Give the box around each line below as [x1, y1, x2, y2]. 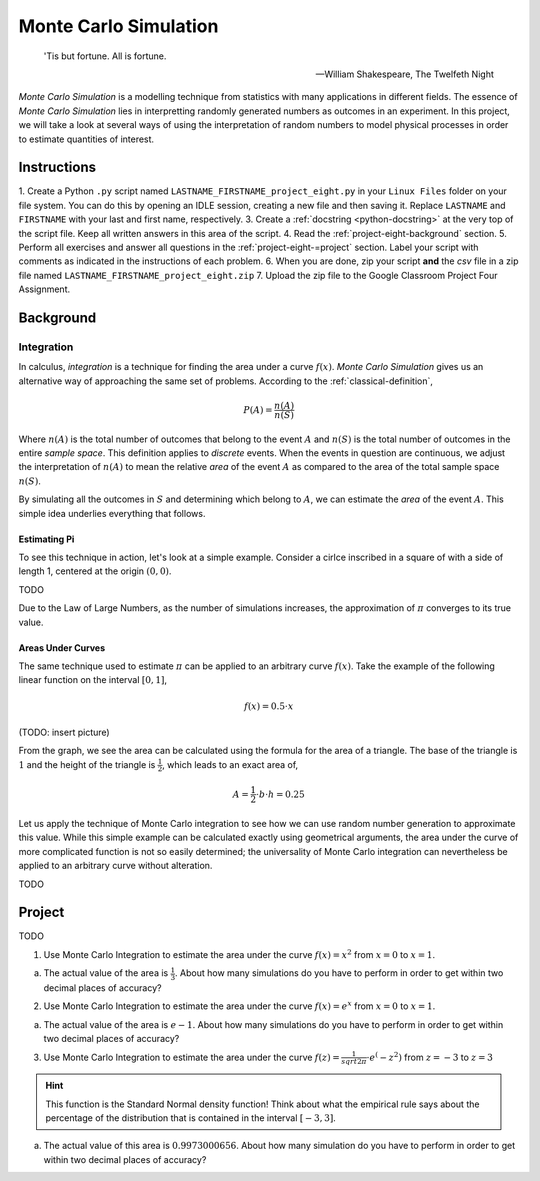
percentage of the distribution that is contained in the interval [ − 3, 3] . [45, 1112, 337, 1124]
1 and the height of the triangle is [18, 758, 156, 770]
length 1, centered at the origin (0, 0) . [18, 565, 172, 577]
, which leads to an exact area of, [161, 758, 299, 770]
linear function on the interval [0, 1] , [18, 674, 168, 686]
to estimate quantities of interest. [18, 133, 155, 145]
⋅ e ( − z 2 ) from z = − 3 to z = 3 [366, 1050, 494, 1063]
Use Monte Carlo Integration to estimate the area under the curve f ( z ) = [43, 1051, 340, 1063]
